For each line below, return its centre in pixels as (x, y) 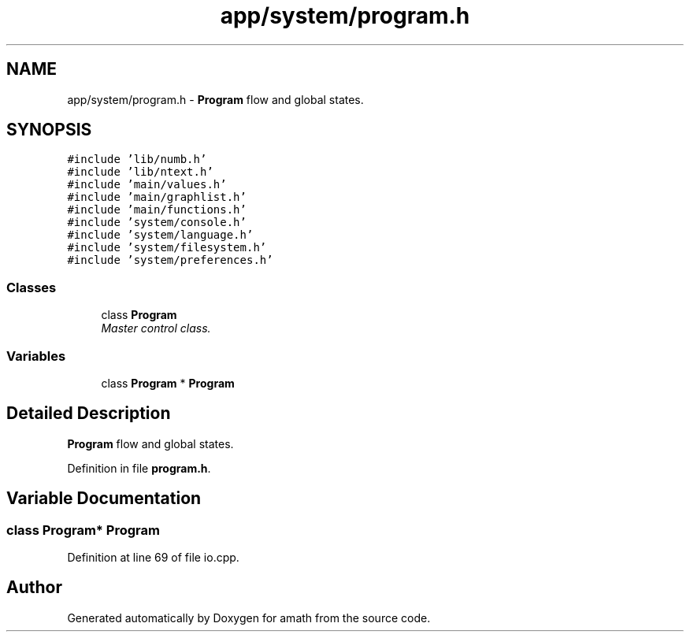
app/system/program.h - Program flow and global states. (215, 99)
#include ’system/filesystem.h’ (167, 248)
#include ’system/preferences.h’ (170, 260)
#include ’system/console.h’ (157, 223)
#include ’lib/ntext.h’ (140, 172)
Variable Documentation (104, 499)
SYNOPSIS (49, 130)
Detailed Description (89, 414)
